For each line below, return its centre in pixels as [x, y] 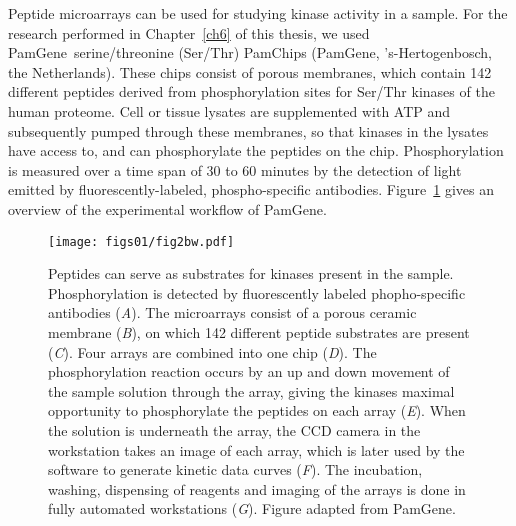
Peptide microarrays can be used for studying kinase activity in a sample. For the [258, 13]
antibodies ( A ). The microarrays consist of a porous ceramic [232, 312]
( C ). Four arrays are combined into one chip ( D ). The [212, 351]
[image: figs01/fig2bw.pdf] [141, 241]
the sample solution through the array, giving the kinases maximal [251, 390]
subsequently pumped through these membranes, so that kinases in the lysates [248, 130]
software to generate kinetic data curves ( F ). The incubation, [235, 469]
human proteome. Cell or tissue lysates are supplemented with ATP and [229, 110]
